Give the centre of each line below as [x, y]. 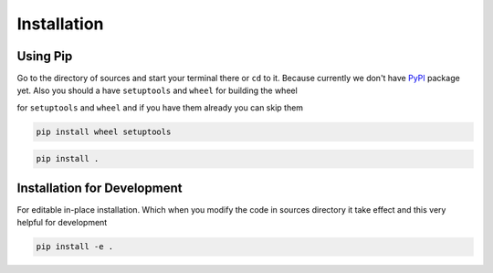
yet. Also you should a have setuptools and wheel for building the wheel [157, 90]
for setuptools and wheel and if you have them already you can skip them [160, 107]
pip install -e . [75, 247]
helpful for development [62, 223]
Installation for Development [100, 188]
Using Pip [45, 56]
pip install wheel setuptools [104, 131]
